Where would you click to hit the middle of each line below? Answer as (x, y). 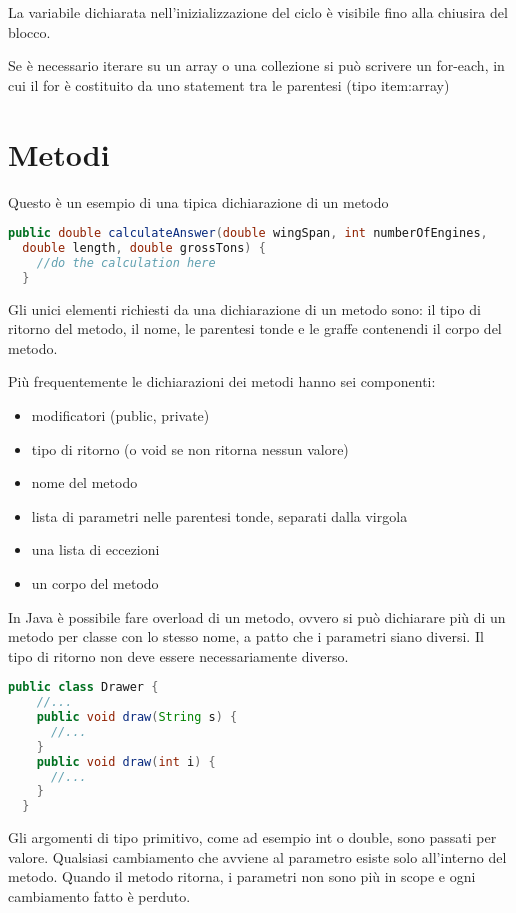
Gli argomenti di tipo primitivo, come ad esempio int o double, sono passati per (252, 837)
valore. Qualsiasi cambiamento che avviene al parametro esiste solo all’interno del (257, 856)
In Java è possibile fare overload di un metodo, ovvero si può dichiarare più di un (257, 616)
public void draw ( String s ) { (137, 717)
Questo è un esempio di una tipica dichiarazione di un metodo (198, 201)
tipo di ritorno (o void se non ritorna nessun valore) (190, 448)
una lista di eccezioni (95, 549)
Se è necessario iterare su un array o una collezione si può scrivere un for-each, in (256, 65)
